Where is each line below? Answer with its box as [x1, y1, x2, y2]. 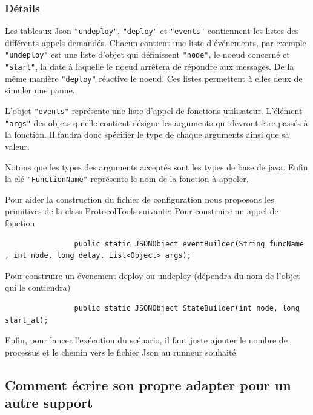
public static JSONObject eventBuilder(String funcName [74, 239, 304, 248]
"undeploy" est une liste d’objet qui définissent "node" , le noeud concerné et [5, 48, 290, 61]
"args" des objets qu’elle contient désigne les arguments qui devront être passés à [5, 116, 308, 129]
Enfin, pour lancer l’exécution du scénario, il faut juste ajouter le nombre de [5, 334, 288, 346]
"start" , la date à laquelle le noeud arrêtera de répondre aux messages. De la [5, 60, 294, 73]
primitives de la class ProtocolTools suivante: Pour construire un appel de [5, 204, 278, 217]
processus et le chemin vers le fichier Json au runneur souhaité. [5, 345, 239, 358]
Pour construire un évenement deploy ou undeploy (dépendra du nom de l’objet [5, 269, 300, 282]
